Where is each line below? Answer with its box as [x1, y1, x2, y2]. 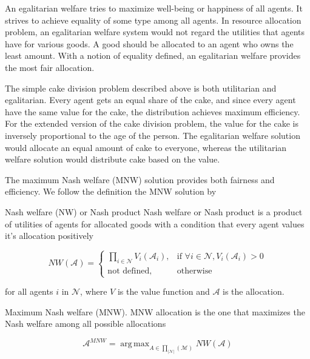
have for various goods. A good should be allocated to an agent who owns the [5, 37, 294, 50]
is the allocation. [223, 285, 285, 298]
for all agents [5, 285, 53, 298]
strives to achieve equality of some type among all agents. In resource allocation [5, 13, 302, 26]
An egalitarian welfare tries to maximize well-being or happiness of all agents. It [5, 2, 303, 14]
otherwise [177, 266, 212, 275]
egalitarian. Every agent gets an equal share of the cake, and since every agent [5, 93, 296, 106]
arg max [120, 340, 150, 349]
